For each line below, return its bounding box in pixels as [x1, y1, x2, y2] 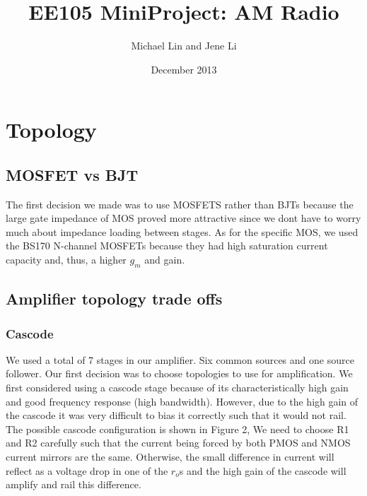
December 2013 [151, 61, 217, 76]
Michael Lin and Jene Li [131, 38, 237, 53]
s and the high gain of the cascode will [179, 463, 346, 478]
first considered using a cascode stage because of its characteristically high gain [6, 380, 349, 395]
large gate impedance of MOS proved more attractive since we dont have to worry [6, 211, 361, 225]
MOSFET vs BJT [6, 163, 139, 185]
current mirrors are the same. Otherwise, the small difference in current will [6, 449, 334, 464]
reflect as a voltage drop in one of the [6, 463, 168, 478]
